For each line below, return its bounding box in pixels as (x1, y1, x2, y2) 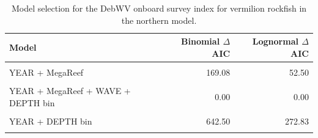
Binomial (181, 35, 220, 48)
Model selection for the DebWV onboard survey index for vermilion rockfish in (11, 2, 307, 14)
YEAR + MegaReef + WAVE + (9, 84, 131, 96)
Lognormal (252, 35, 298, 48)
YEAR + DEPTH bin (9, 114, 92, 127)
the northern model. (121, 13, 197, 26)
